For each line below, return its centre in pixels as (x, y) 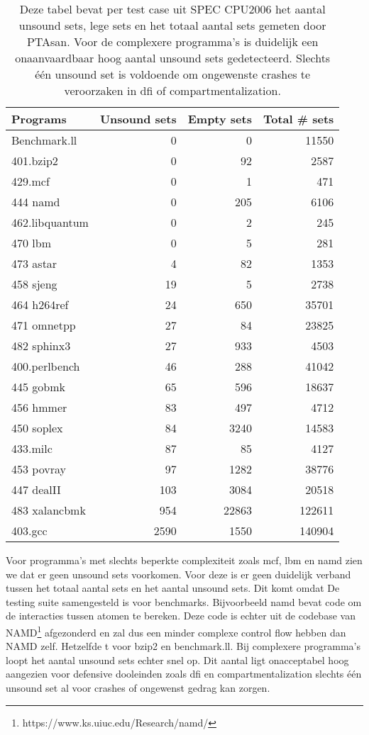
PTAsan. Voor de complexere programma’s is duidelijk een (172, 41)
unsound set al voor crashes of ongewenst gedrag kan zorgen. (138, 688)
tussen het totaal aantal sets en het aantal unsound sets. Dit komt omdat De (173, 588)
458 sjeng (34, 284)
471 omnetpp (44, 325)
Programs (39, 119)
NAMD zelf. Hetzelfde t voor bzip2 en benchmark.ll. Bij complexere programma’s (183, 646)
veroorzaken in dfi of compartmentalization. (172, 90)
